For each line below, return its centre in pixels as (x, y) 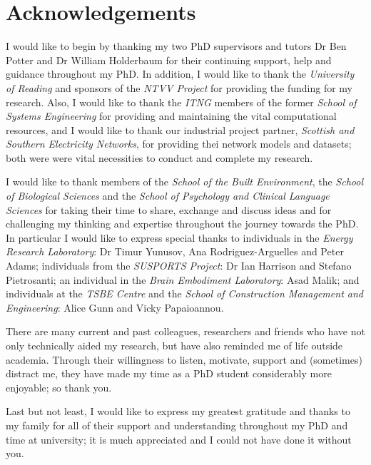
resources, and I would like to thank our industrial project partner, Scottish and (180, 129)
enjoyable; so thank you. (59, 387)
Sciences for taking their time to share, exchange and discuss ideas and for (169, 209)
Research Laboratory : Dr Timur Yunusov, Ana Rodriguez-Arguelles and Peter (175, 251)
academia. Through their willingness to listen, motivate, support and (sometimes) (184, 359)
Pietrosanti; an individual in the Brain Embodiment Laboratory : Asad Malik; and (183, 279)
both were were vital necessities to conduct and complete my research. (159, 157)
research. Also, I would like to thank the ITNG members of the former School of (181, 102)
